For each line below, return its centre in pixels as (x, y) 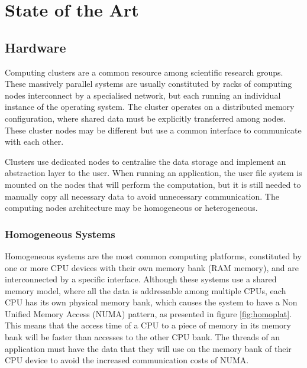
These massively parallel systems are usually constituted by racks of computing (148, 84)
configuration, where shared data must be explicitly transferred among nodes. (146, 118)
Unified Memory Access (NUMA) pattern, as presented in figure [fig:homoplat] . (148, 313)
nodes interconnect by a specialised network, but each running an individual (143, 95)
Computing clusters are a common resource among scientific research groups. (144, 72)
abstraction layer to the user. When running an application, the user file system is (153, 173)
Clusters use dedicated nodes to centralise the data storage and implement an (146, 161)
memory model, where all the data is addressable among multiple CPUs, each (146, 290)
